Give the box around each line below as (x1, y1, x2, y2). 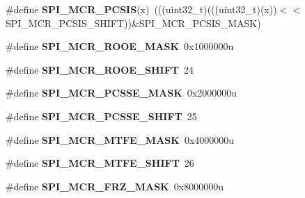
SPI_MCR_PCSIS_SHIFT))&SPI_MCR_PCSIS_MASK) (6, 15, 261, 30)
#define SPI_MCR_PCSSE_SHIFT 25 (6, 108, 197, 123)
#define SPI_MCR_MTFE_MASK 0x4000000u (6, 132, 235, 147)
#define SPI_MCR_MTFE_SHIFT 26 (6, 156, 194, 170)
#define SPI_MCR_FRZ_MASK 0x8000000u (6, 179, 224, 193)
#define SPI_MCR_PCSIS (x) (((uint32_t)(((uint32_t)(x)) (6, 2, 277, 16)
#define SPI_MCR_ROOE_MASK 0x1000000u (6, 39, 234, 53)
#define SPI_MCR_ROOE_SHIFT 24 (6, 62, 194, 76)
